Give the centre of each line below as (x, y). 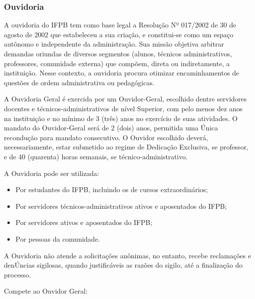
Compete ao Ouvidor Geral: (46, 291)
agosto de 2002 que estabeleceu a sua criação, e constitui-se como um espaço (119, 34)
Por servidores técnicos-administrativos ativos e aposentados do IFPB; (121, 206)
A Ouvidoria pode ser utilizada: (51, 173)
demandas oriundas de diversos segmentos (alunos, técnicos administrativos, (118, 53)
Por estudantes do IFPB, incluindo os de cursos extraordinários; (112, 189)
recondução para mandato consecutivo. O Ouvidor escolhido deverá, (106, 137)
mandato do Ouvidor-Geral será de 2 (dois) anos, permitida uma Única (111, 128)
